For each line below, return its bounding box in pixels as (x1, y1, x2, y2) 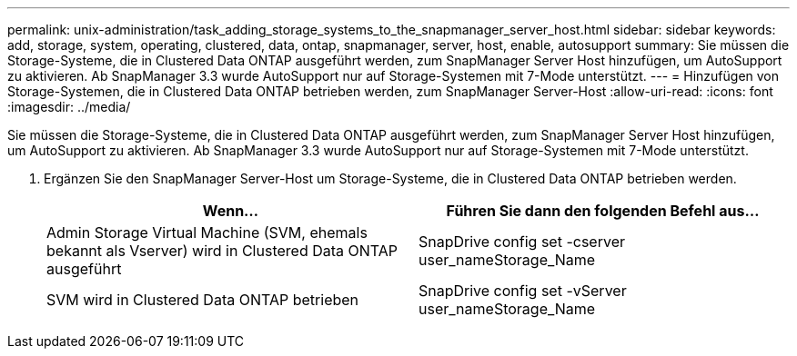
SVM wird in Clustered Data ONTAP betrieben (46, 291, 359, 309)
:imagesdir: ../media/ (7, 99, 131, 114)
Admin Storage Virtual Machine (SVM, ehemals (46, 223, 368, 242)
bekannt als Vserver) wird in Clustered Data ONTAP (46, 242, 398, 260)
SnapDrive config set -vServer (419, 282, 627, 300)
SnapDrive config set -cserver (419, 232, 625, 251)
